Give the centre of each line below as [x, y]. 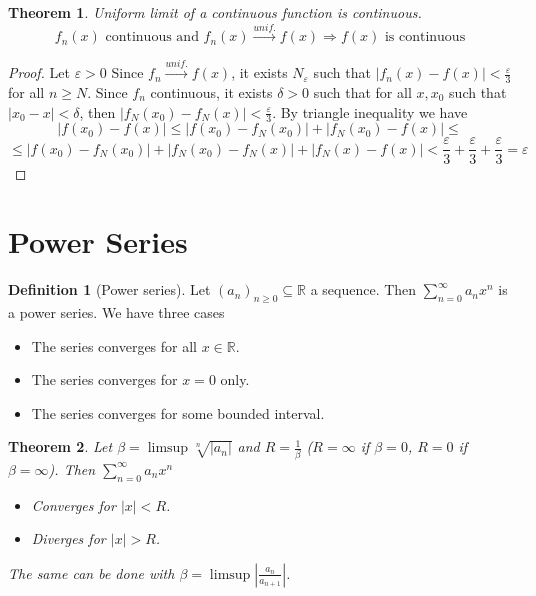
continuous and [152, 37]
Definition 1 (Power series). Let [109, 289]
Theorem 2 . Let [60, 446]
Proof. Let [39, 72]
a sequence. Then [363, 289]
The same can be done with [91, 572]
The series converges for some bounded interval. [178, 412]
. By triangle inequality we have [370, 111]
